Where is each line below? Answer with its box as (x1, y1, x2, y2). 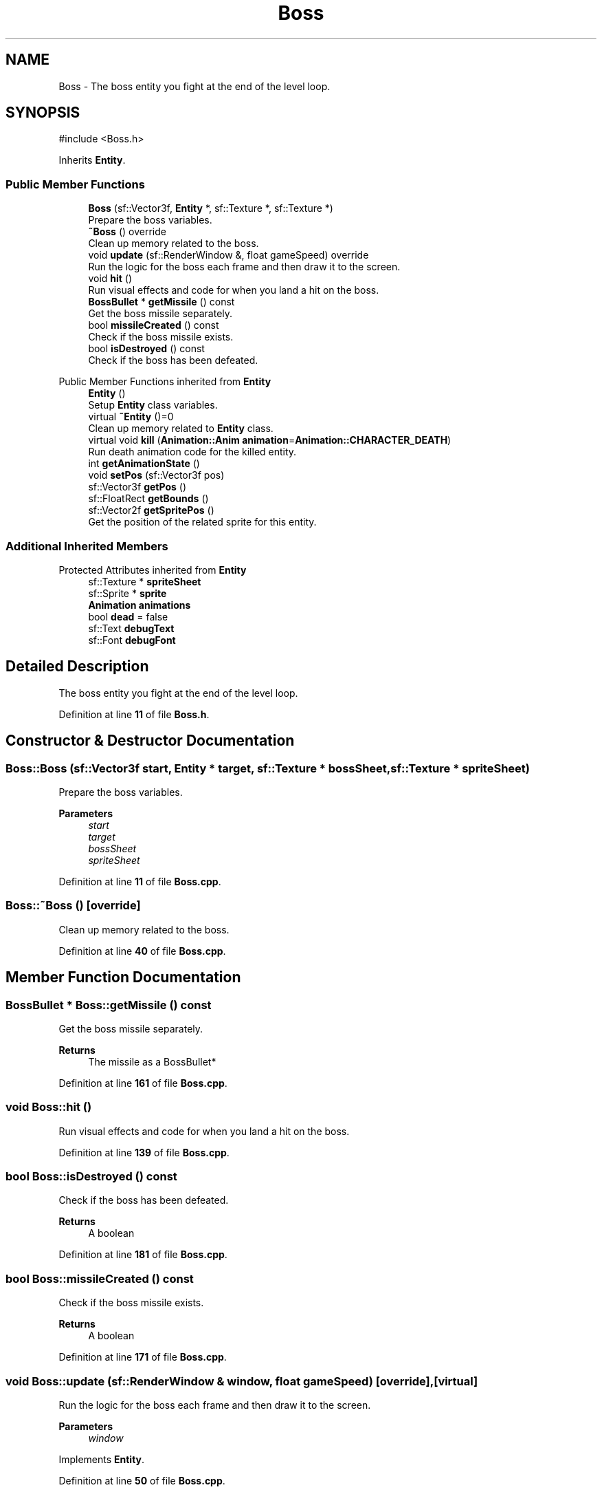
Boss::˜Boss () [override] (5, 898, 141, 913)
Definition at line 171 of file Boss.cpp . (58, 1351, 227, 1363)
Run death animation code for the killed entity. (88, 446, 297, 458)
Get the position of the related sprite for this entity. (88, 516, 317, 528)
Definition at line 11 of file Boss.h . (58, 708, 210, 720)
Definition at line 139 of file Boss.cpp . (58, 1146, 230, 1158)
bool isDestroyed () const (88, 343, 205, 355)
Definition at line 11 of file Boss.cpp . (58, 876, 221, 887)
